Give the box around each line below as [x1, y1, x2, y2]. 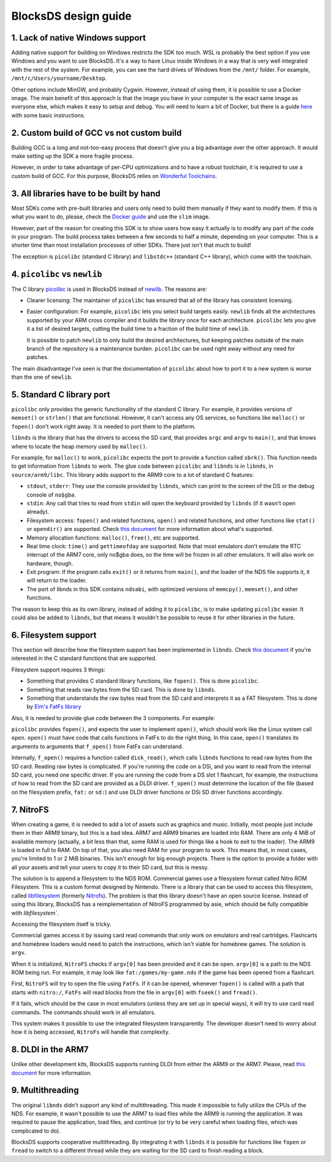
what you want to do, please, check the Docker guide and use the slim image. [11, 213, 211, 220]
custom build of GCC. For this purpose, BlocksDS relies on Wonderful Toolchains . [11, 172, 218, 179]
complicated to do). [11, 1127, 61, 1134]
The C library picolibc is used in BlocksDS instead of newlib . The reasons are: [11, 285, 208, 293]
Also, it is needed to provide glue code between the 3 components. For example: [11, 714, 216, 721]
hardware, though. [26, 559, 74, 567]
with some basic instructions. [11, 111, 86, 119]
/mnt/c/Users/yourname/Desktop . [11, 74, 107, 82]
